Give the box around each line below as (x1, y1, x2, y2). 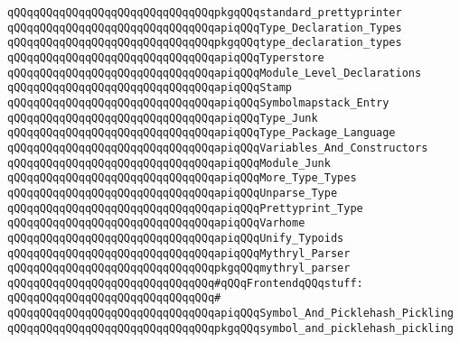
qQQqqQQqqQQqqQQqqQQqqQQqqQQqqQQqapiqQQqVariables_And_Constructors (7, 141, 428, 154)
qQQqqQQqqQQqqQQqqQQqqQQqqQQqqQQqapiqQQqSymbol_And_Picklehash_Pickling (7, 307, 454, 320)
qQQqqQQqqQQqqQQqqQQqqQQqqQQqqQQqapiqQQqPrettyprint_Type (7, 201, 363, 215)
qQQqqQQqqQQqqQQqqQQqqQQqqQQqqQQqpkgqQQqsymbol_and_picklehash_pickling (7, 321, 454, 335)
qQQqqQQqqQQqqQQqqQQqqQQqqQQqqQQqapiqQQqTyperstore (7, 51, 324, 64)
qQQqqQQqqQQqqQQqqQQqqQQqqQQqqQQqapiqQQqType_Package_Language (7, 126, 396, 140)
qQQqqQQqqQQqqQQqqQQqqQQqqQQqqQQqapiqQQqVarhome (7, 217, 305, 230)
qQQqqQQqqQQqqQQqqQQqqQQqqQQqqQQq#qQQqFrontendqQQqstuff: (7, 276, 363, 290)
